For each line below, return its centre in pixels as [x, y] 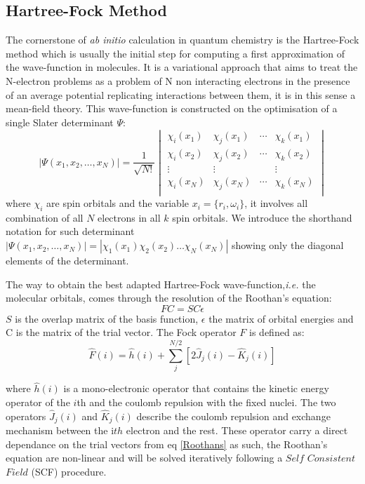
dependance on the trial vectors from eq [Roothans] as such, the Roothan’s [167, 444]
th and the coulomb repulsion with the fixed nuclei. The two [206, 402]
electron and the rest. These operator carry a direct [237, 430]
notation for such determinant [70, 231]
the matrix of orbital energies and [281, 318]
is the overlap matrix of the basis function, [107, 318]
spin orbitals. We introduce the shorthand [262, 217]
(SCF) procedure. [69, 472]
